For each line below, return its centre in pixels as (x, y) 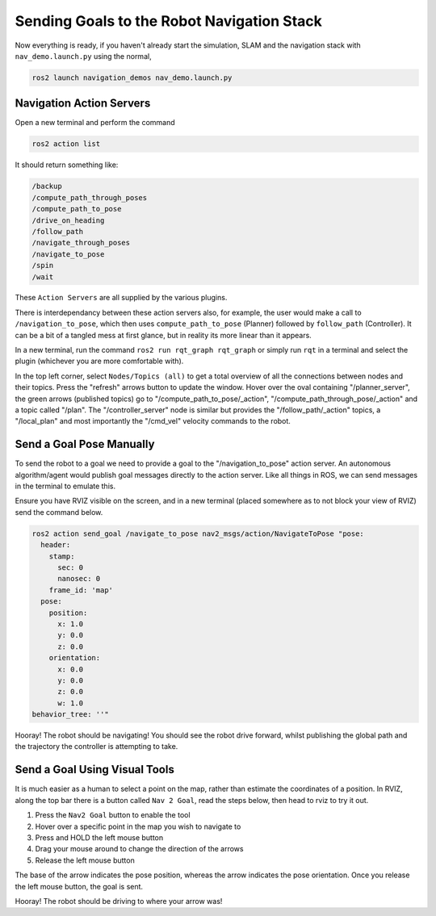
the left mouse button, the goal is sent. (79, 886)
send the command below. (59, 512)
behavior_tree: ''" (70, 715)
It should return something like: (67, 165)
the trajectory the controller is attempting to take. (96, 747)
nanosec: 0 (79, 579)
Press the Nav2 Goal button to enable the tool (113, 815)
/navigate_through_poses (81, 243)
